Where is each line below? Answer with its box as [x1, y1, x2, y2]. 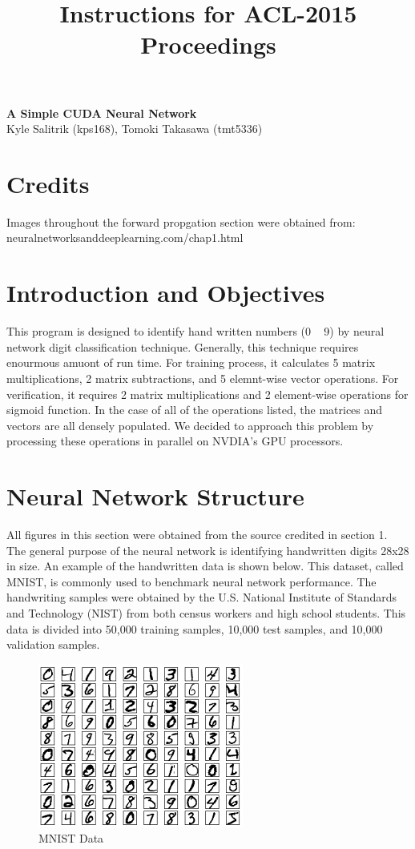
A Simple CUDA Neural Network [6, 104, 197, 121]
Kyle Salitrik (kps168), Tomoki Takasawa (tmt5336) [6, 120, 263, 137]
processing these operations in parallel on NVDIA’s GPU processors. [6, 433, 344, 449]
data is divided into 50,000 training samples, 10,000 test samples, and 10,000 [6, 620, 383, 637]
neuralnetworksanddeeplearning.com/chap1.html [6, 229, 244, 246]
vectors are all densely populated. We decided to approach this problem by [6, 416, 374, 433]
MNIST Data [38, 830, 104, 847]
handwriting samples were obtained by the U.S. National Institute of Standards [6, 589, 397, 606]
